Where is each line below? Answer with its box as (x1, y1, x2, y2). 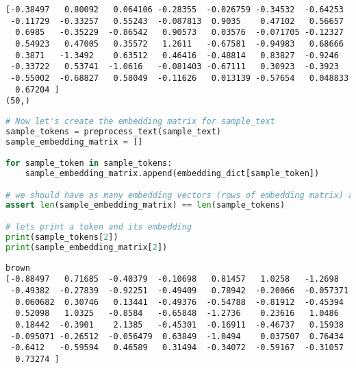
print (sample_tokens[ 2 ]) (5, 232, 118, 242)
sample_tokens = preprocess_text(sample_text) (5, 126, 222, 136)
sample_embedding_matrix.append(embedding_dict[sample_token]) (25, 169, 320, 179)
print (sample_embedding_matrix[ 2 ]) (5, 242, 168, 252)
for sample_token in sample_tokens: (5, 158, 173, 169)
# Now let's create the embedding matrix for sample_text (5, 116, 275, 126)
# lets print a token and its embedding (5, 222, 192, 232)
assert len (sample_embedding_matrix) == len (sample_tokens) (5, 200, 285, 210)
